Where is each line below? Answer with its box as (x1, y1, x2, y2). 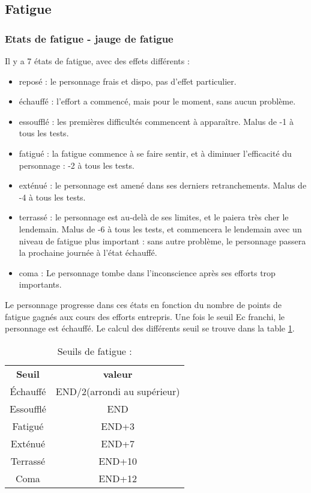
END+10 (98, 453, 137, 468)
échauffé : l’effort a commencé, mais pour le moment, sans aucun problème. (19, 95, 296, 107)
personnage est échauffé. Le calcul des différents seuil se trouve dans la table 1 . (5, 322, 295, 334)
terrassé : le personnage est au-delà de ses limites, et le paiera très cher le (19, 211, 289, 223)
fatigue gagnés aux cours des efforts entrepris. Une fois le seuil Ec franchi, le (5, 310, 285, 322)
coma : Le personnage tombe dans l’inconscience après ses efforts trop (19, 266, 276, 279)
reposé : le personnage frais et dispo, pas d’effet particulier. (19, 74, 237, 87)
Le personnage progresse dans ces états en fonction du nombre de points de (5, 298, 282, 310)
